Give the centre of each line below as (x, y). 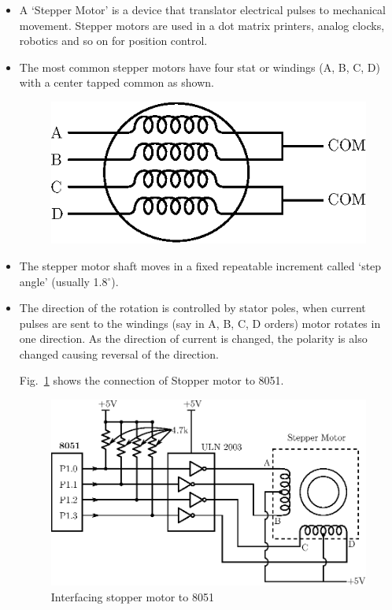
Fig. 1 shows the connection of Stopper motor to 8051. (152, 380)
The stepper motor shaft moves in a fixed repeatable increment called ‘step (200, 265)
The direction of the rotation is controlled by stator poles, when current (192, 308)
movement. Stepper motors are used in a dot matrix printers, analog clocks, (202, 25)
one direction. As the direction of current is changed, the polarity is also (193, 338)
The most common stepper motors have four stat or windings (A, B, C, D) (200, 67)
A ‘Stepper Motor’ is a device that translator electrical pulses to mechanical (203, 9)
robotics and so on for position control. (113, 41)
